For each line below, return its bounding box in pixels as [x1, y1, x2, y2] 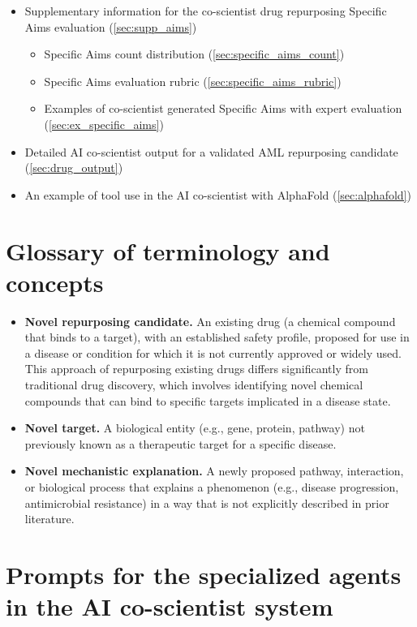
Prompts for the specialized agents [6, 557, 402, 590]
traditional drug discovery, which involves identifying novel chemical [24, 376, 363, 393]
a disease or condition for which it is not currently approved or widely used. [24, 344, 402, 361]
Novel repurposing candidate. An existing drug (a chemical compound [24, 312, 396, 329]
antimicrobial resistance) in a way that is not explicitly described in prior [24, 494, 389, 511]
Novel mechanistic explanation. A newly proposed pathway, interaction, [24, 462, 404, 479]
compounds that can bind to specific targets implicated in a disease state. [24, 392, 391, 409]
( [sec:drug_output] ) [24, 159, 123, 176]
